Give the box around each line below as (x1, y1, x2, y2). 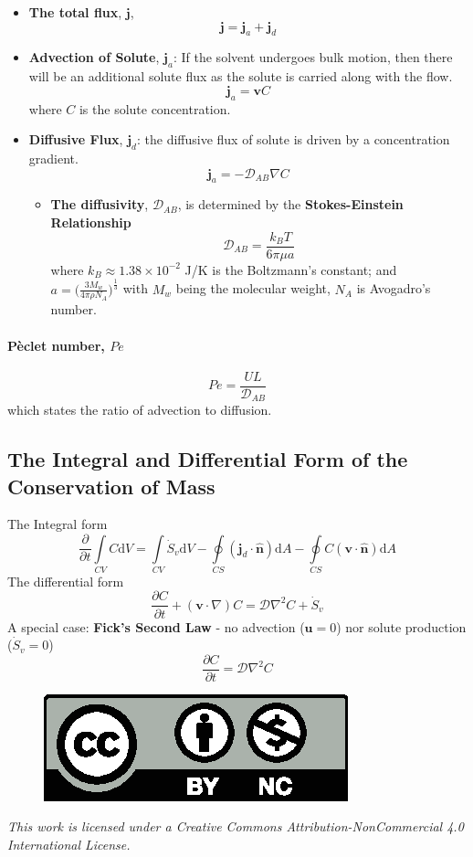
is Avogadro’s (356, 279, 431, 298)
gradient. (28, 148, 79, 167)
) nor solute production (336, 617, 467, 636)
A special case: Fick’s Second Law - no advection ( (7, 617, 305, 636)
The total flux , (28, 3, 122, 21)
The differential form (7, 571, 124, 590)
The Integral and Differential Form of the (7, 445, 408, 473)
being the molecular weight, (175, 279, 331, 298)
